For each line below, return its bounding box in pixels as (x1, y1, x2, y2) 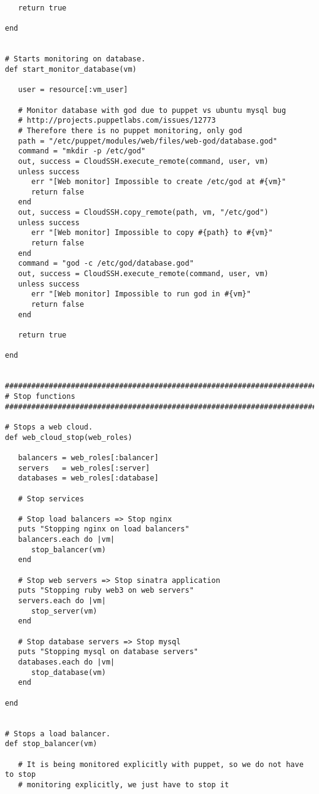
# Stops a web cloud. (5, 422, 93, 431)
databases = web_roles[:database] (18, 474, 159, 483)
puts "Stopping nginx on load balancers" (18, 525, 190, 534)
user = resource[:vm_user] (18, 85, 128, 94)
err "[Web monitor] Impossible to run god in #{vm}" (31, 290, 251, 299)
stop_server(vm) (31, 606, 98, 615)
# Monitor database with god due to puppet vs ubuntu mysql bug (18, 106, 286, 115)
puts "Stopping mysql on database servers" (18, 647, 198, 657)
